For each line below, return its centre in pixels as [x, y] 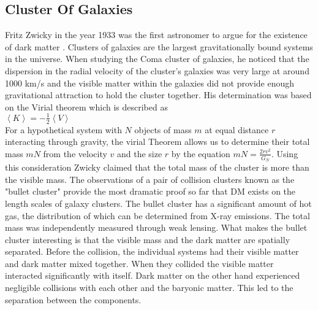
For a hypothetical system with [63, 129]
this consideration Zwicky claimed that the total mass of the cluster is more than [157, 167]
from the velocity [75, 153]
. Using [285, 153]
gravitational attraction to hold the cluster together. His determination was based [158, 95]
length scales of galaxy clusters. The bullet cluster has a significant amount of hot [158, 203]
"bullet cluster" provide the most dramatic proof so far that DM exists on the [150, 191]
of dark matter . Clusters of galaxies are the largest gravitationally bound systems [159, 46]
